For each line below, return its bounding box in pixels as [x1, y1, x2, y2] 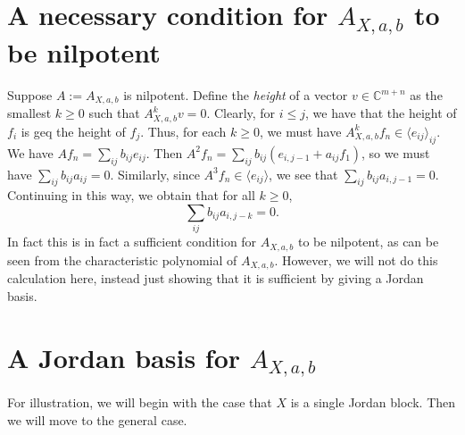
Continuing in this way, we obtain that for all [7, 186, 255, 205]
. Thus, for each [140, 121, 227, 140]
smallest [7, 104, 52, 122]
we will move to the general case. [7, 410, 187, 429]
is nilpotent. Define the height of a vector [123, 86, 348, 105]
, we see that [269, 164, 338, 183]
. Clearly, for [206, 104, 276, 122]
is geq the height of [21, 121, 126, 140]
